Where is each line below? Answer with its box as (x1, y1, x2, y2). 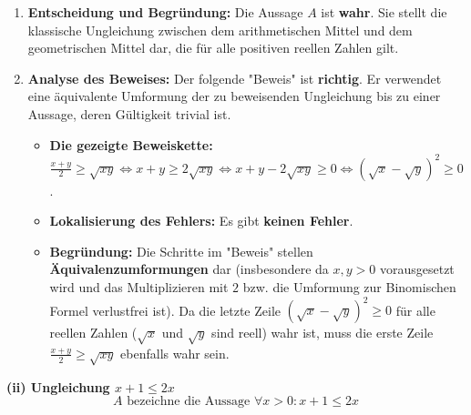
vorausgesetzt (379, 259, 455, 278)
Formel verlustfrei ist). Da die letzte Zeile (49, 300, 282, 319)
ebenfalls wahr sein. (120, 343, 230, 362)
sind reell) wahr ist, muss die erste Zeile (211, 323, 434, 342)
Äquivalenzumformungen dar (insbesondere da (49, 259, 329, 278)
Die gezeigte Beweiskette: (49, 135, 213, 154)
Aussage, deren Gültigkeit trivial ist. (27, 104, 231, 123)
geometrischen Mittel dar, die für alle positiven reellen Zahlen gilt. (27, 38, 399, 57)
